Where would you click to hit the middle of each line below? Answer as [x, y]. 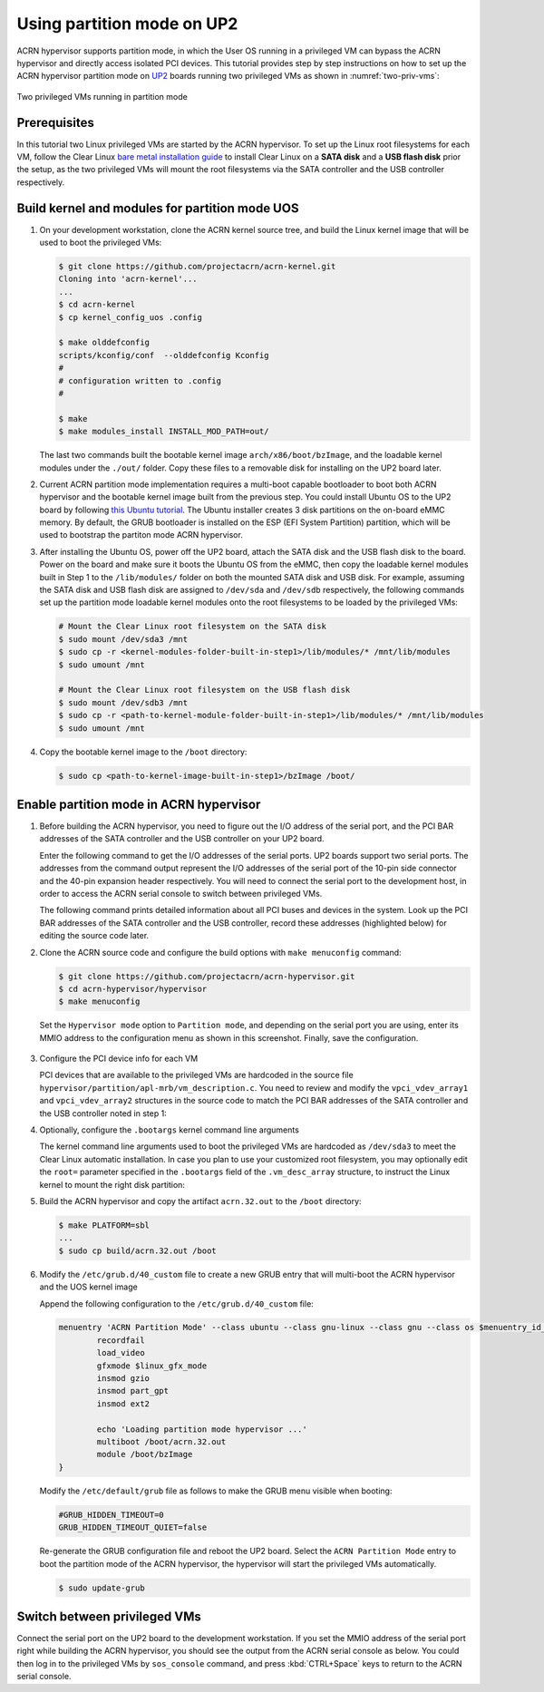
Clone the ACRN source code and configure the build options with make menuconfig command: [221, 952]
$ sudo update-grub [102, 1588]
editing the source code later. [94, 936]
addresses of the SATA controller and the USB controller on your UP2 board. [182, 839]
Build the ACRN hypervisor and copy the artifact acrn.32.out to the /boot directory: [200, 1201]
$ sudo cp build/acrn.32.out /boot [137, 1250]
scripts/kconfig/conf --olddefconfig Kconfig [164, 355]
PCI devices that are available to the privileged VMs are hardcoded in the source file [196, 1075]
